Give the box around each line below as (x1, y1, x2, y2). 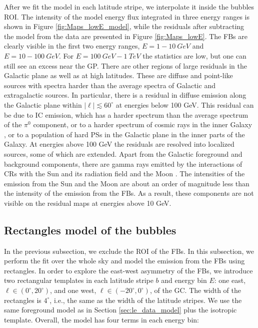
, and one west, (50, 285, 96, 295)
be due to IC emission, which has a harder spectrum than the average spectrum (4, 109, 248, 120)
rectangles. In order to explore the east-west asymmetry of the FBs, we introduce (4, 265, 253, 275)
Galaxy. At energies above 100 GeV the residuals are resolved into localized (4, 139, 234, 149)
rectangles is (4, 294, 41, 305)
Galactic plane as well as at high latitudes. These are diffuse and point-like (4, 70, 233, 81)
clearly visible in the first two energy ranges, (4, 41, 140, 51)
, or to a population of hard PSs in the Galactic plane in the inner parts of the (4, 129, 245, 139)
